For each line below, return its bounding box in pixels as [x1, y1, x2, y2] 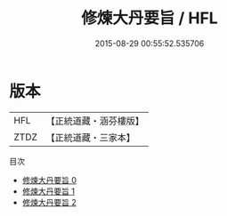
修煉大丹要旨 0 [21, 174, 77, 185]
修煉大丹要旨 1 [21, 186, 76, 196]
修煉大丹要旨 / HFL [81, 8, 218, 28]
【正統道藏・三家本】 [45, 131, 136, 143]
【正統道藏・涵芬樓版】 [45, 115, 145, 127]
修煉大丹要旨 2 [21, 196, 77, 207]
